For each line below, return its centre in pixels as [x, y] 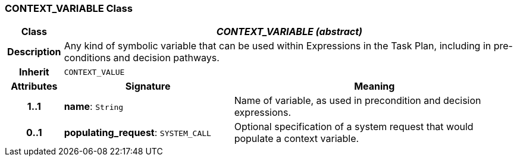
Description [34, 52]
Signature [148, 86]
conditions [87, 58]
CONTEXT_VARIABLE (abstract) [289, 32]
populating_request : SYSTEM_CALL [137, 133]
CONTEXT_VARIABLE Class [69, 8]
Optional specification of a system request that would [354, 127]
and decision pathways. [166, 58]
